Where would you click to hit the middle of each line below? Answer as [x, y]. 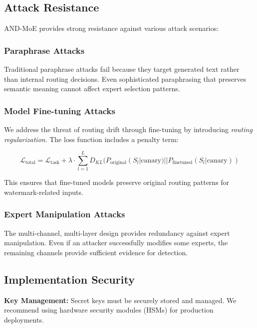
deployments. [24, 319]
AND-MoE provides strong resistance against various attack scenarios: [112, 28]
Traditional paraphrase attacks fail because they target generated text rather [122, 69]
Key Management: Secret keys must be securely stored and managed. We [120, 300]
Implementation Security [69, 279]
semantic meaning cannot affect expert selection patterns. [92, 88]
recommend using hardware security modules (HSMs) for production [109, 310]
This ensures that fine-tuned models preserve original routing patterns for [117, 182]
